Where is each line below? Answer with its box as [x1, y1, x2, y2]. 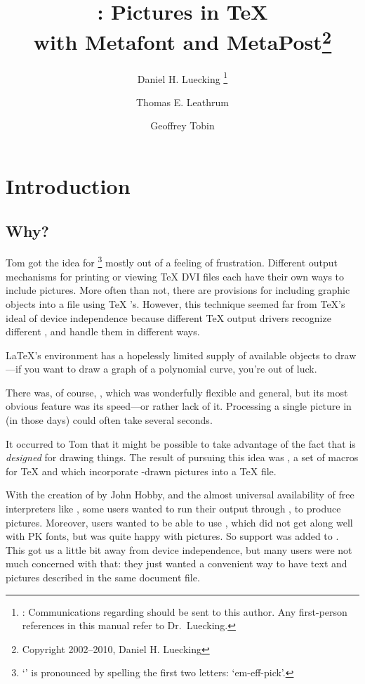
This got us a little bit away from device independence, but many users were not [6, 542, 352, 557]
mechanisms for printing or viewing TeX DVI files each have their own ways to [6, 269, 345, 283]
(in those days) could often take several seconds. [6, 413, 213, 427]
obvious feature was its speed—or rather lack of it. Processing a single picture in [6, 399, 352, 413]
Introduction [6, 172, 131, 200]
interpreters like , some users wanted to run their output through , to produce [6, 501, 341, 516]
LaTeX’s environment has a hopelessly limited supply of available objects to [6, 347, 332, 362]
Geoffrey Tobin [150, 118, 215, 133]
